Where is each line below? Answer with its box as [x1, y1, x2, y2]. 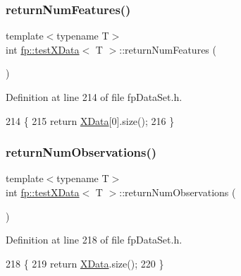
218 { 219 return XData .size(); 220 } [6, 256, 164, 270]
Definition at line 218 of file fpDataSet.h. [6, 232, 183, 247]
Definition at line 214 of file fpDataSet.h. [6, 90, 183, 104]
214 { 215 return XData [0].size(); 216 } [6, 113, 175, 128]
